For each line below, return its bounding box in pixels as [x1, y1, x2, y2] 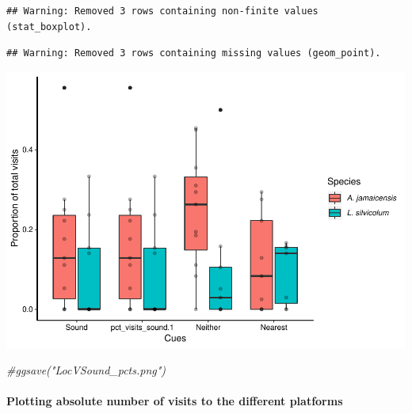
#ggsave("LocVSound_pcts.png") [6, 362, 166, 378]
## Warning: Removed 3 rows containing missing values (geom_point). [6, 47, 381, 59]
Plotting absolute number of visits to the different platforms [6, 393, 343, 409]
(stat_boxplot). [6, 21, 92, 32]
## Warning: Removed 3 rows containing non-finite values [6, 6, 319, 17]
